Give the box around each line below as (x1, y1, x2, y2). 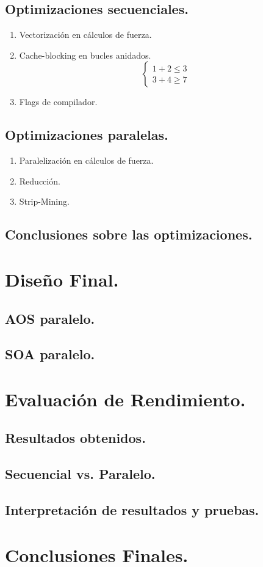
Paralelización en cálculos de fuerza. (19, 154, 154, 167)
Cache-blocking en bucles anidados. (19, 48, 151, 61)
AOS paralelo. (5, 309, 95, 327)
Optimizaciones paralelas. (5, 125, 168, 144)
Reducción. (19, 174, 60, 187)
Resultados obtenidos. (5, 428, 146, 447)
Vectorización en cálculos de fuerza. (19, 28, 152, 41)
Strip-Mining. (19, 195, 70, 208)
